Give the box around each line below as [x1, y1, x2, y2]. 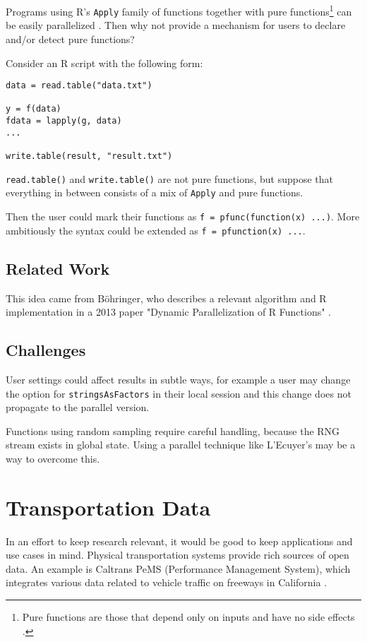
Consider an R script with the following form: [6, 55, 203, 70]
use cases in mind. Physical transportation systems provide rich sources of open [6, 547, 349, 562]
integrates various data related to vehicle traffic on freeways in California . [6, 575, 327, 590]
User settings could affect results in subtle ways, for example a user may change [6, 371, 351, 386]
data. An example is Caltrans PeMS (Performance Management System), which [6, 561, 351, 576]
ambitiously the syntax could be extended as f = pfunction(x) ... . [6, 222, 306, 237]
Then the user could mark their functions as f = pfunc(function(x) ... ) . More [6, 209, 360, 223]
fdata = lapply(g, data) [6, 116, 122, 126]
